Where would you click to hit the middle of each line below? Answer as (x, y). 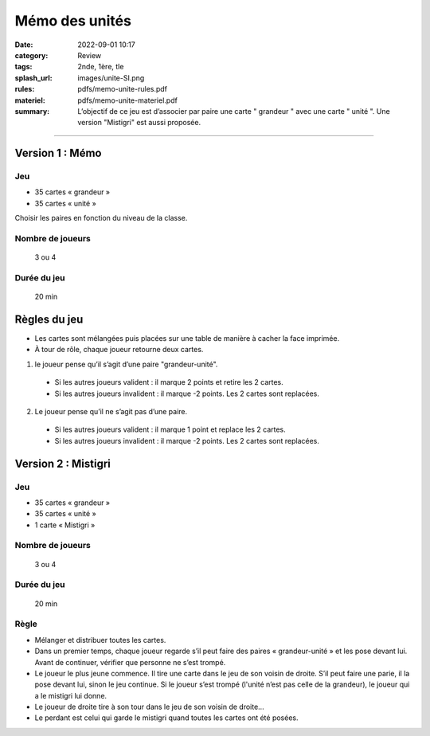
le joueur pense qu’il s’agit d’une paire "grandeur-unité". (126, 364)
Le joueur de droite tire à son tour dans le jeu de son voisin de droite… (149, 707)
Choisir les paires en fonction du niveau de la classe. (101, 218)
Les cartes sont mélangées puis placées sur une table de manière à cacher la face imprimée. (187, 339)
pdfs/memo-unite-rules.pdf (122, 89)
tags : (23, 67)
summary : (32, 111)
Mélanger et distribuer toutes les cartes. (100, 640)
